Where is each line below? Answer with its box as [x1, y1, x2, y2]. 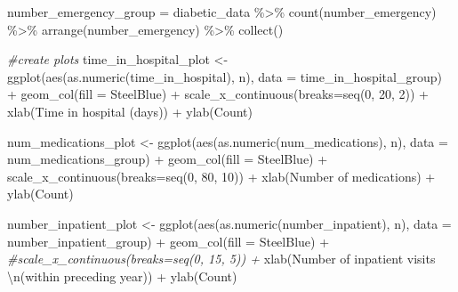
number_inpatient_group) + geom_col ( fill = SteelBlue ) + [7, 231, 330, 250]
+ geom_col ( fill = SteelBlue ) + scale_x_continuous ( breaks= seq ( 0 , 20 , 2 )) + [7, 85, 429, 103]
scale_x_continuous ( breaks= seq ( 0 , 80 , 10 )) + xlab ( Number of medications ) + [7, 166, 436, 185]
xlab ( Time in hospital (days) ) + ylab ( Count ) [7, 101, 253, 120]
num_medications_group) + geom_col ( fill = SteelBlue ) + [7, 150, 328, 168]
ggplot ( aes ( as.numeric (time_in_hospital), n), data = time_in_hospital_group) [7, 67, 442, 85]
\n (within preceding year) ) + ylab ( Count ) [7, 266, 237, 285]
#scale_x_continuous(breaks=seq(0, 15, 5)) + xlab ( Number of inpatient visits [7, 249, 436, 268]
